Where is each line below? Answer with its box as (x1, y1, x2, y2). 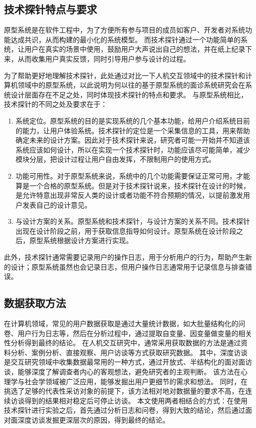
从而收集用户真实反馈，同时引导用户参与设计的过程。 (17, 53, 190, 63)
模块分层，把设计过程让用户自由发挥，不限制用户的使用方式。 (15, 154, 216, 164)
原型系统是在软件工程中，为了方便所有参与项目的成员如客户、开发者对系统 (4, 25, 245, 35)
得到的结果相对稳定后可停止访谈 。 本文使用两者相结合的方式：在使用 (24, 395, 248, 405)
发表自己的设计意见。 (22, 199, 92, 210)
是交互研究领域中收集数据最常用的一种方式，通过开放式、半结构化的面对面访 (4, 357, 252, 367)
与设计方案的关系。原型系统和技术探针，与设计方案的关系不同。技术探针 (15, 216, 250, 226)
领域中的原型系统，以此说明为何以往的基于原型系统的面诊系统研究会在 (17, 80, 245, 90)
